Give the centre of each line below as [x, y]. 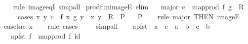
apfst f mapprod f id [45, 35]
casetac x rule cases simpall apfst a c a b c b [107, 26]
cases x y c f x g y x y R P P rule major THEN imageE [128, 16]
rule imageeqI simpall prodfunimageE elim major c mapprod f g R [128, 6]
